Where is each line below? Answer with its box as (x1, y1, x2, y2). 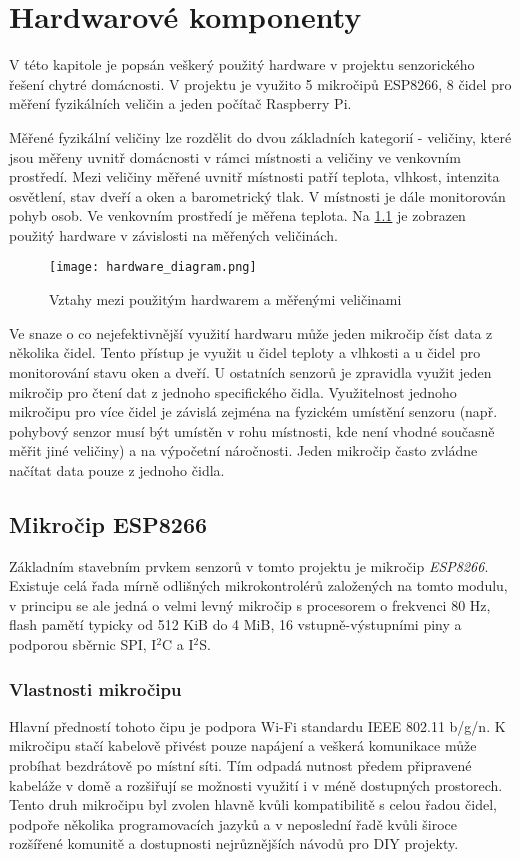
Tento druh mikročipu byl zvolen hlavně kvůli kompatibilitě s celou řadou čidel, (9, 794, 497, 815)
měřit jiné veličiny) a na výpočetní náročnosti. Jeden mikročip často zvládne (9, 440, 478, 461)
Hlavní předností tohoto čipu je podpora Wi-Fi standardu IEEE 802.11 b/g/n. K (9, 715, 506, 736)
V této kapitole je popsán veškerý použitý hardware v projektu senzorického (9, 54, 475, 75)
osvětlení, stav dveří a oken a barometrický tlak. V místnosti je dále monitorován (9, 185, 506, 206)
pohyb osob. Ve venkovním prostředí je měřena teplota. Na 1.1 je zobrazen (9, 205, 466, 226)
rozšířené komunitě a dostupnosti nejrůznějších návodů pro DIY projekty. (9, 833, 459, 854)
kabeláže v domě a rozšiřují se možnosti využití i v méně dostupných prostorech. (9, 774, 503, 795)
